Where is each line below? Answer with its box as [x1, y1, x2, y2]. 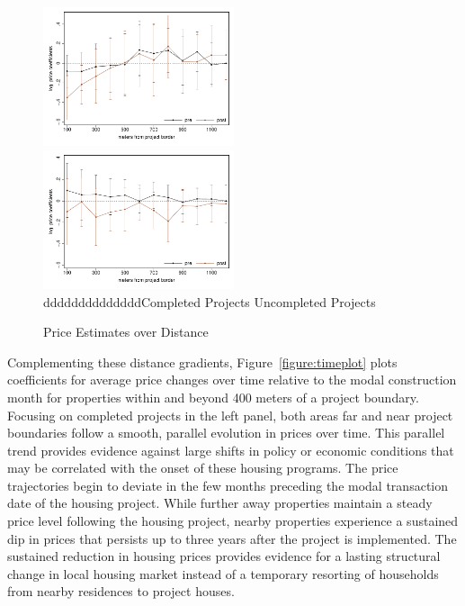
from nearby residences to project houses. [7, 582, 235, 601]
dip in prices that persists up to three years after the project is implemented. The [7, 529, 457, 547]
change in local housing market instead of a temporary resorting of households [7, 564, 439, 583]
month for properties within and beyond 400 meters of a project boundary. [7, 387, 419, 406]
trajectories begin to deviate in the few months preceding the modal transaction [7, 475, 448, 494]
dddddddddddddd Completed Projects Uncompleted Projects [43, 292, 376, 311]
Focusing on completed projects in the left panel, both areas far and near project [7, 405, 453, 424]
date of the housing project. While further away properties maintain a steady [7, 493, 433, 512]
